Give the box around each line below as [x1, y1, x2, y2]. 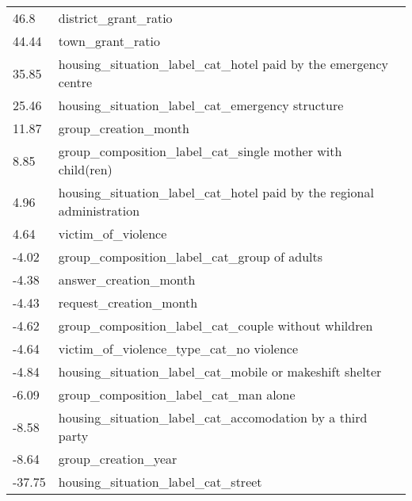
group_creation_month [58, 119, 189, 137]
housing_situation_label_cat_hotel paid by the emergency [58, 55, 389, 73]
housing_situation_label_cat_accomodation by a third [58, 408, 368, 426]
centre [58, 73, 93, 91]
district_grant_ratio [58, 9, 173, 27]
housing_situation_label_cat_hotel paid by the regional [58, 183, 374, 201]
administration [58, 201, 140, 220]
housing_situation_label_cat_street [58, 472, 262, 491]
